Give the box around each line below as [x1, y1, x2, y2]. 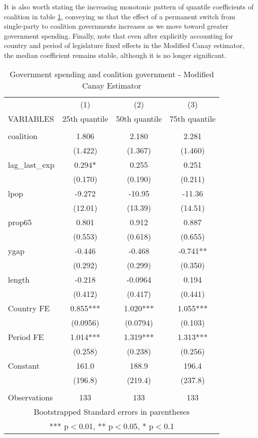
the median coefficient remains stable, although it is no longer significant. [4, 49, 226, 60]
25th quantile [62, 112, 108, 124]
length [8, 273, 30, 285]
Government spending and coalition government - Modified [9, 68, 214, 80]
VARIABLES [8, 112, 54, 124]
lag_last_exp [8, 158, 54, 170]
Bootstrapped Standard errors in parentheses [34, 405, 190, 417]
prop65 [8, 216, 32, 228]
